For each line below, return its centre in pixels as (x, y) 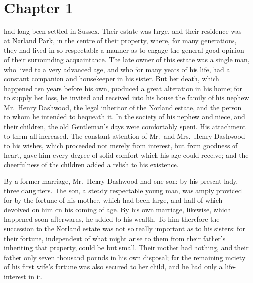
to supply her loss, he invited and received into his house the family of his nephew (126, 98)
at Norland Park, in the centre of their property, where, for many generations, (120, 40)
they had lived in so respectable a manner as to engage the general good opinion (124, 50)
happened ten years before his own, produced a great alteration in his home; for (123, 88)
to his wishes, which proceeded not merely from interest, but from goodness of (121, 145)
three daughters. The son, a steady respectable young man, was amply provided (123, 190)
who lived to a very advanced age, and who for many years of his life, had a (117, 69)
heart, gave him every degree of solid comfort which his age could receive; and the (126, 155)
